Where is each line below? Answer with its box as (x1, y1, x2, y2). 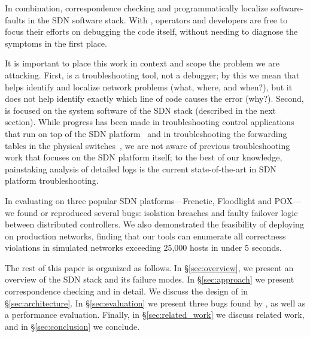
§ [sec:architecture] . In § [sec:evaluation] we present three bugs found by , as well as (5, 296, 306, 309)
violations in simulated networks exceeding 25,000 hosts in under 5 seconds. (5, 241, 282, 254)
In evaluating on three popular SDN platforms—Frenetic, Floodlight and (5, 194, 272, 207)
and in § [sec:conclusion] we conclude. (5, 320, 140, 332)
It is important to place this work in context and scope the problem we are (5, 57, 279, 69)
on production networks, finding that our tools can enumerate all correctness (5, 229, 286, 242)
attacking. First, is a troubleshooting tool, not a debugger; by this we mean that (5, 68, 300, 81)
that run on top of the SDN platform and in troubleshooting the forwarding (5, 127, 287, 139)
